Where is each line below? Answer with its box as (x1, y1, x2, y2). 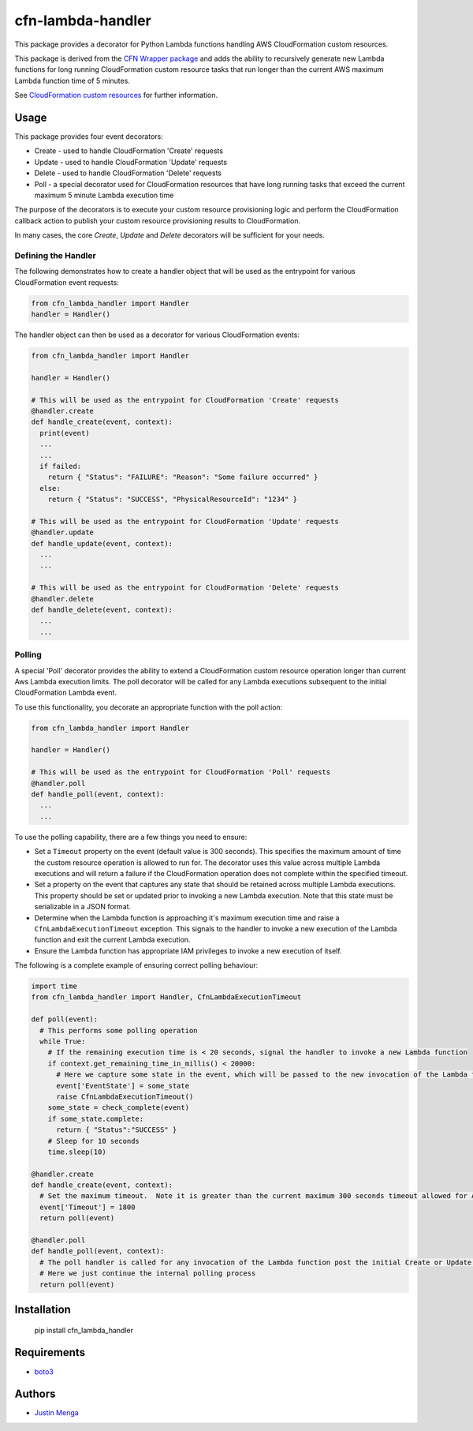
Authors (14, 1388, 56, 1401)
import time (31, 982, 78, 991)
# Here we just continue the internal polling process (39, 1269, 256, 1278)
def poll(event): (31, 1015, 99, 1024)
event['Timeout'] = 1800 (39, 1202, 136, 1212)
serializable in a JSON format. (34, 902, 132, 912)
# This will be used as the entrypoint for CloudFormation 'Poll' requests (31, 768, 331, 777)
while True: (39, 1037, 86, 1046)
